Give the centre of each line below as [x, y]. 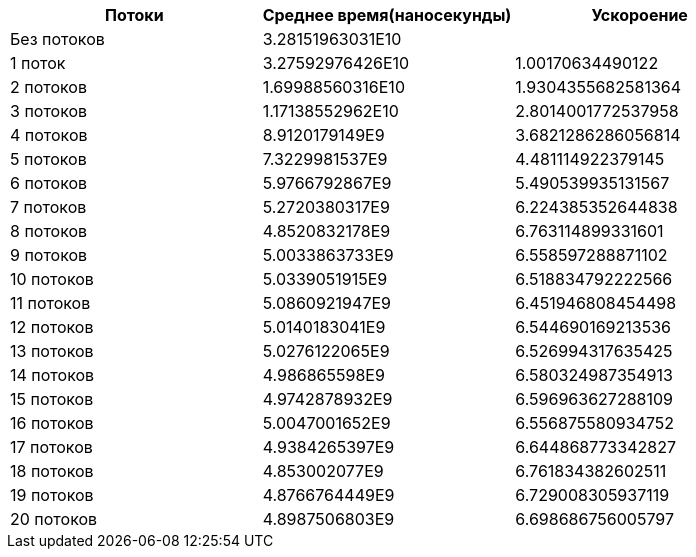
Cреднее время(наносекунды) [387, 15]
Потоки [134, 15]
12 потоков [52, 327]
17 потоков [51, 447]
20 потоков [54, 519]
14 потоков [52, 375]
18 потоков [52, 471]
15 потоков [52, 399]
